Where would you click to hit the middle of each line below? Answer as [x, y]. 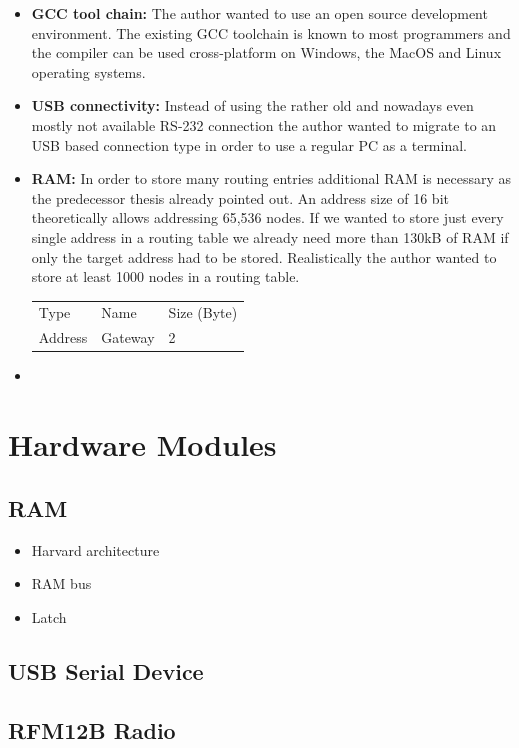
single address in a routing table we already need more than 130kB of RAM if [270, 236]
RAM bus [61, 583]
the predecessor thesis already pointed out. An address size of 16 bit [240, 197]
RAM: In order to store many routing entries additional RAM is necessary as [271, 178]
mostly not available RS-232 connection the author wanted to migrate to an [264, 124]
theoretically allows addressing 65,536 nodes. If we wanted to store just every [267, 217]
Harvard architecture [95, 549]
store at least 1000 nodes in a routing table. [165, 276]
